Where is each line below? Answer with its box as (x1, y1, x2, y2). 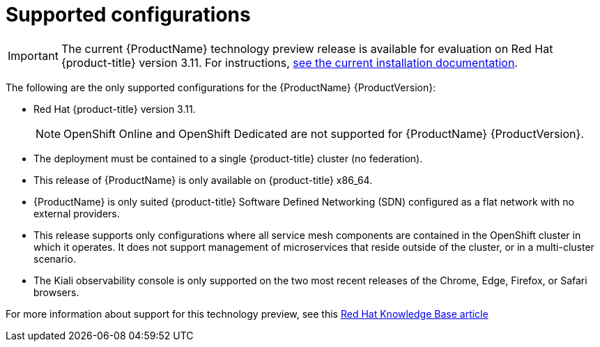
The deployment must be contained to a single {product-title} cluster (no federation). (33, 152, 423, 164)
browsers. (33, 286, 79, 298)
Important (8, 48, 59, 63)
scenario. (33, 252, 76, 265)
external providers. (33, 207, 120, 219)
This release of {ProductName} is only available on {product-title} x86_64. (33, 173, 373, 186)
